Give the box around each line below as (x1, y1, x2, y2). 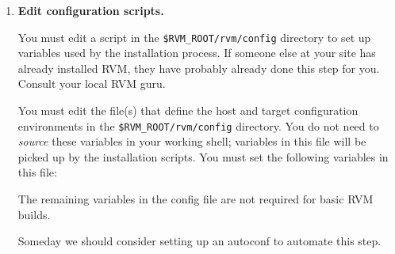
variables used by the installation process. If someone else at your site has (17, 44, 376, 61)
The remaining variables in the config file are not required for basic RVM (17, 191, 374, 207)
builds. (17, 206, 51, 222)
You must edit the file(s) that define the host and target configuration (17, 102, 359, 119)
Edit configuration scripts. (17, 2, 164, 18)
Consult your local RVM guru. (17, 75, 166, 92)
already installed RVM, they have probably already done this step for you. (17, 59, 380, 76)
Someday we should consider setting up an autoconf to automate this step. (17, 233, 382, 249)
